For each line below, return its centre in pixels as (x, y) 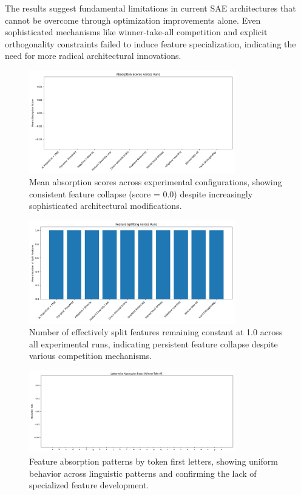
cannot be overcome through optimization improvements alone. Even (133, 20)
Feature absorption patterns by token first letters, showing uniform (154, 461)
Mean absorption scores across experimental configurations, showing (156, 182)
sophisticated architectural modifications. (106, 206)
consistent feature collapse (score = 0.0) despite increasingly (141, 193)
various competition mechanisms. (91, 356)
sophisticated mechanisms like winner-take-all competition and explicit (136, 32)
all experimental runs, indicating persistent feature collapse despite (154, 343)
